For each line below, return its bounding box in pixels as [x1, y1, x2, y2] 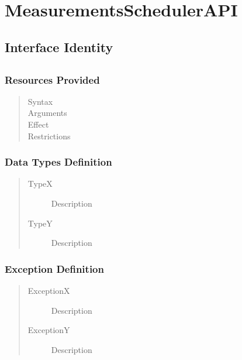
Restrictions [27, 129, 71, 142]
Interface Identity [5, 37, 113, 56]
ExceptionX [27, 284, 70, 297]
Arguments [27, 107, 67, 119]
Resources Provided [5, 72, 100, 87]
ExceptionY [27, 324, 70, 336]
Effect [27, 118, 49, 131]
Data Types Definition [5, 155, 112, 169]
